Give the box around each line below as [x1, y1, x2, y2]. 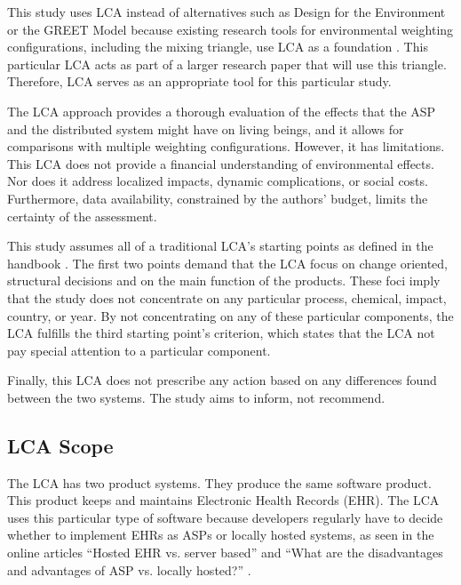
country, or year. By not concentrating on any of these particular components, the [7, 306, 454, 325]
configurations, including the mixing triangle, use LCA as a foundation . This [7, 37, 428, 56]
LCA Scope [7, 431, 114, 459]
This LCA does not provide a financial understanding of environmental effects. [7, 154, 434, 172]
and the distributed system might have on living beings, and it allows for [7, 119, 404, 138]
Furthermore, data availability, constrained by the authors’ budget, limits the [7, 188, 428, 207]
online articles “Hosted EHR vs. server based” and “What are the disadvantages [7, 543, 443, 562]
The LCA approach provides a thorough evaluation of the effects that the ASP [7, 101, 436, 120]
